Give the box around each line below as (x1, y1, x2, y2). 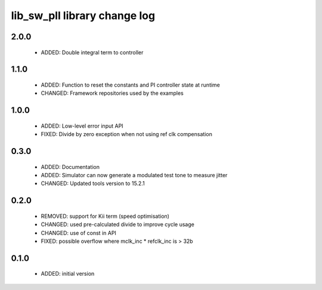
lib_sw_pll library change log (11, 9, 155, 22)
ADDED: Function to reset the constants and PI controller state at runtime (41, 81, 221, 88)
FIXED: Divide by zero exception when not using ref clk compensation (41, 131, 213, 138)
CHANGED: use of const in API (41, 229, 116, 236)
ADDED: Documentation (41, 163, 100, 170)
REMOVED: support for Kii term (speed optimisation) (41, 212, 170, 220)
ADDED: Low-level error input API (41, 122, 123, 129)
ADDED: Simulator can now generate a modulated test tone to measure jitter (41, 171, 228, 178)
